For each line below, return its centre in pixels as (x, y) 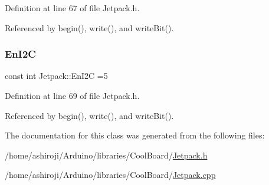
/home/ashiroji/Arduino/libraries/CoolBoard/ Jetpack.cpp (110, 175)
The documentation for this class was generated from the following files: (135, 135)
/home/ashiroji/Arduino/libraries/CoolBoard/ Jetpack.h (106, 155)
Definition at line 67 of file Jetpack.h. (72, 8)
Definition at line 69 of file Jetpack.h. (72, 95)
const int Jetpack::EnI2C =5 (56, 76)
